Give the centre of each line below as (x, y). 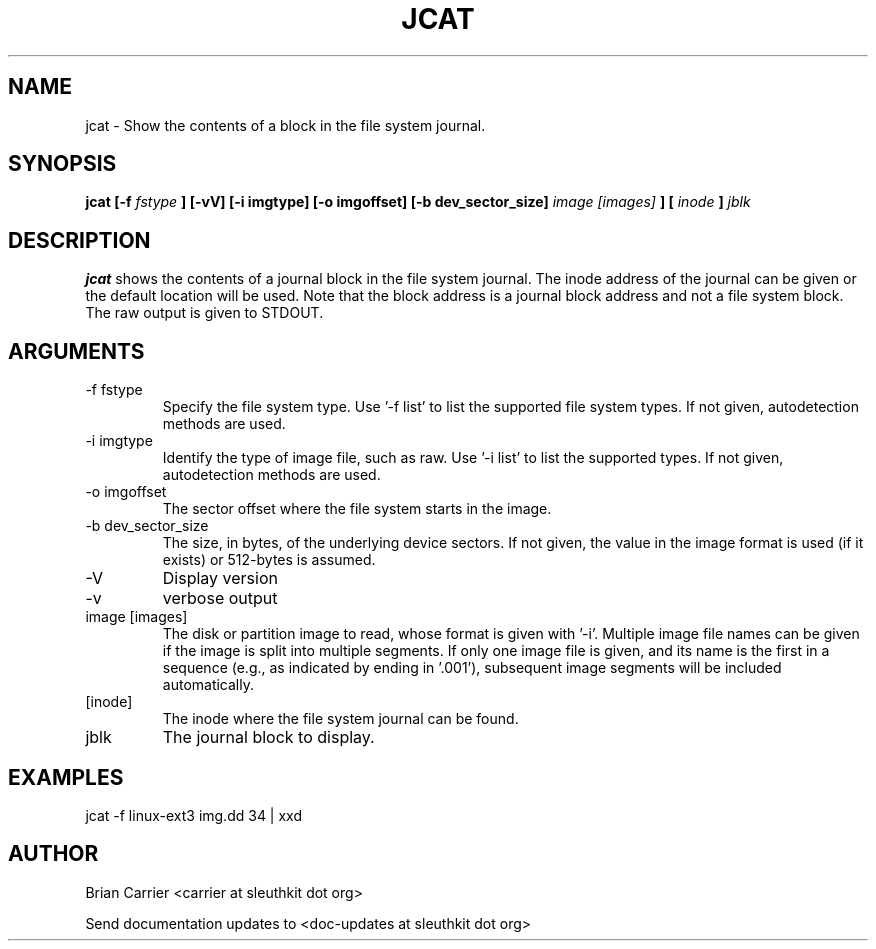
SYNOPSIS (62, 164)
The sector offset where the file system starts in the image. (357, 509)
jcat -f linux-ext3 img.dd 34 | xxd (194, 815)
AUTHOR (53, 854)
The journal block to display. (268, 737)
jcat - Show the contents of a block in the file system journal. (285, 125)
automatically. (208, 685)
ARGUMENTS (76, 351)
